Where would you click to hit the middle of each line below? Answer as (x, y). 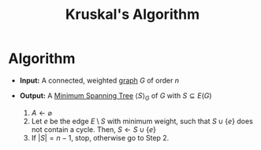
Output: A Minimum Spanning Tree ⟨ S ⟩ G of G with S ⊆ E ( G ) (116, 96)
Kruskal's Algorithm (132, 15)
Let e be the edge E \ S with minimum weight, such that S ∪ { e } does (142, 121)
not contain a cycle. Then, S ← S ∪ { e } (93, 129)
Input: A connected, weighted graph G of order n (99, 80)
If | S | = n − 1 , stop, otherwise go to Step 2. (100, 137)
